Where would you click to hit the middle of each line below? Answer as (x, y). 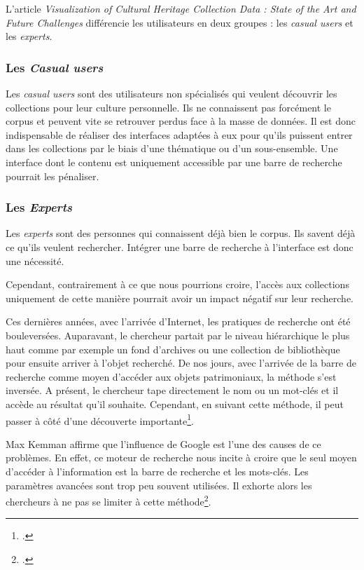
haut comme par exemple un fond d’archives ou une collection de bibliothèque (173, 349)
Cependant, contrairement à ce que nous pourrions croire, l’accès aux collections (177, 284)
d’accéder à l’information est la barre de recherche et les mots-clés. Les (157, 471)
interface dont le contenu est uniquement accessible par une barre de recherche (174, 162)
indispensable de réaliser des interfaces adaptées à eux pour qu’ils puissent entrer (179, 134)
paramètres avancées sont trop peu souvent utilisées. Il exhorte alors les (159, 485)
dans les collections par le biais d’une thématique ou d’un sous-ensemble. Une (172, 148)
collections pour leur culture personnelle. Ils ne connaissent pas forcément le (168, 107)
